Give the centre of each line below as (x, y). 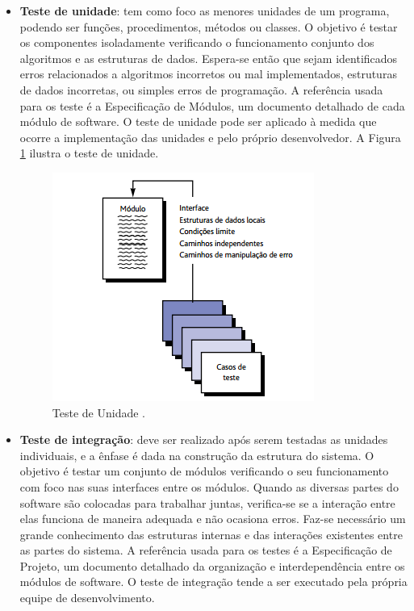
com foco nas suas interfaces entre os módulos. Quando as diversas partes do (209, 486)
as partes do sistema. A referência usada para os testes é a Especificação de (206, 550)
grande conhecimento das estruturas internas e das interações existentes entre (211, 534)
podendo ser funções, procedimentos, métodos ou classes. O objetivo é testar (209, 26)
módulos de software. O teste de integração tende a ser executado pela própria (213, 582)
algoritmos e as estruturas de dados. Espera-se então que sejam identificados (209, 58)
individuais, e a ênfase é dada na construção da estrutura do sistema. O (197, 455)
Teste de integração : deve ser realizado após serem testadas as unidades (204, 439)
